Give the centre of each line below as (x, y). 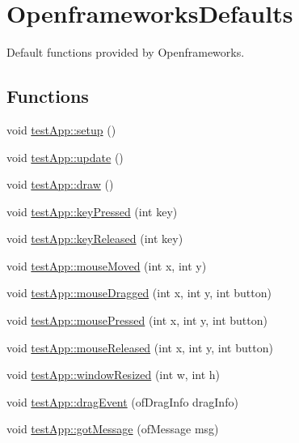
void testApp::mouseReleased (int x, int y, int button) (140, 347)
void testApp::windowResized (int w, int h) (114, 375)
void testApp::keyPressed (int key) (92, 211)
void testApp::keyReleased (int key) (95, 239)
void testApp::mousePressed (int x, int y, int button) (137, 320)
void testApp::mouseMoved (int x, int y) (107, 265)
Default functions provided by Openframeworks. (126, 52)
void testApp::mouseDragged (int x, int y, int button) (139, 293)
